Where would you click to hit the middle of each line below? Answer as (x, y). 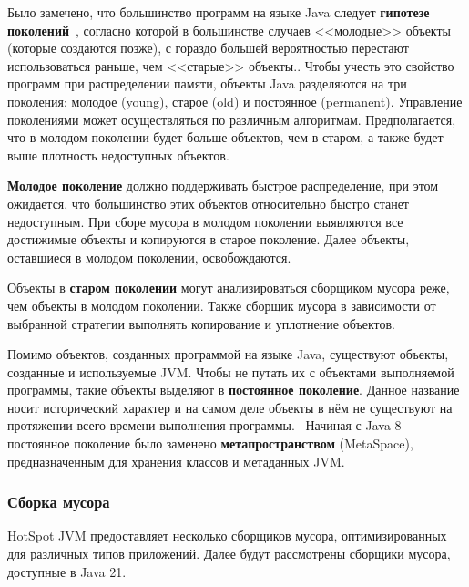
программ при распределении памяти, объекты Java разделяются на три (207, 83)
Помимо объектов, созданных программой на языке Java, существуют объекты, (228, 354)
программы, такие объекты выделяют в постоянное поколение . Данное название (234, 390)
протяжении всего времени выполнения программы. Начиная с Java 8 (204, 425)
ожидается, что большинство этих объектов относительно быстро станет (208, 203)
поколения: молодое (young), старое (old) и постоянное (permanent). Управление (235, 101)
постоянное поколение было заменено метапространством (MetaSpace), (210, 443)
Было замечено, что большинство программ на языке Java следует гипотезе (219, 12)
